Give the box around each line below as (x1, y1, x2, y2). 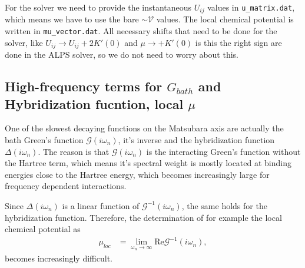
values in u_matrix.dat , (207, 1, 295, 13)
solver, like (5, 36, 43, 48)
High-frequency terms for (5, 77, 163, 95)
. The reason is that (38, 145, 110, 157)
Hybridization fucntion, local (5, 94, 184, 113)
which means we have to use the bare (5, 13, 139, 25)
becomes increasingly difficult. (5, 252, 112, 264)
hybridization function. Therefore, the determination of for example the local (5, 211, 282, 223)
